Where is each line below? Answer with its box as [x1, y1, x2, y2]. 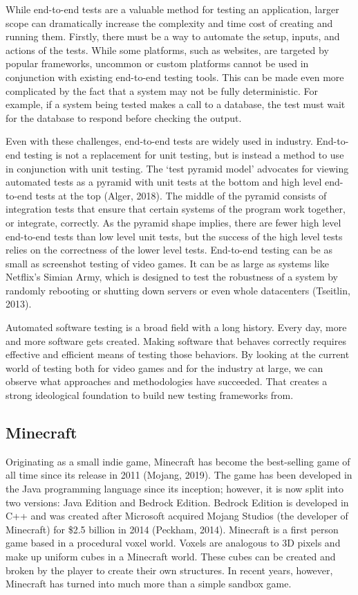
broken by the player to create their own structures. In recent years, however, [6, 562, 333, 577]
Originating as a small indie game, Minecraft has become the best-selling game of [6, 454, 350, 468]
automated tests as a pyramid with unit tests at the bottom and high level [6, 175, 322, 189]
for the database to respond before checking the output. [6, 110, 242, 125]
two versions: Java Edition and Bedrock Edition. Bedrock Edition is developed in [6, 495, 349, 509]
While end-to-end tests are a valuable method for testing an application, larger [6, 2, 339, 16]
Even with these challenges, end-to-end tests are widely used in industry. [6, 134, 313, 148]
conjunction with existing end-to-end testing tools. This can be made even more [6, 69, 344, 84]
